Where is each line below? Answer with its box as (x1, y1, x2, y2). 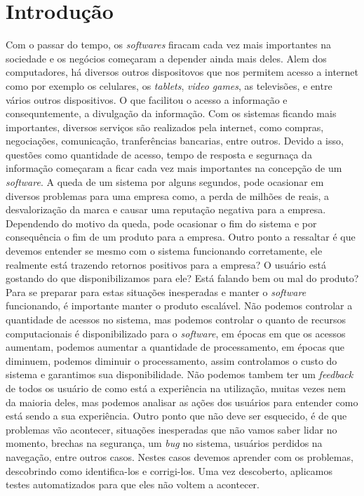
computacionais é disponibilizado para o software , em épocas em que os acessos (6, 326, 346, 340)
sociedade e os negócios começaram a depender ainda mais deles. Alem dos (6, 51, 327, 65)
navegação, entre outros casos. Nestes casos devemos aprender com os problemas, (6, 449, 353, 464)
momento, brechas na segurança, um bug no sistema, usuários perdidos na (6, 436, 323, 450)
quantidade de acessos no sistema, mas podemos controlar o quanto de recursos (6, 312, 346, 326)
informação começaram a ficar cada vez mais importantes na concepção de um (6, 161, 342, 175)
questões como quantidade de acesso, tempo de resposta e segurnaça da (6, 147, 312, 161)
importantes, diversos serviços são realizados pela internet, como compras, (6, 119, 324, 134)
